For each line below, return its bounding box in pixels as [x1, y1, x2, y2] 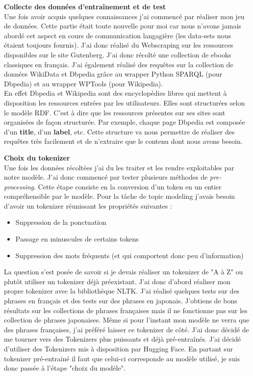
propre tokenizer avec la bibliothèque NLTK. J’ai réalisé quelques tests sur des [4, 286, 240, 296]
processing [4, 181, 34, 191]
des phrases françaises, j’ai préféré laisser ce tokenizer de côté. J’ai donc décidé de [4, 324, 249, 334]
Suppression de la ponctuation [15, 217, 106, 227]
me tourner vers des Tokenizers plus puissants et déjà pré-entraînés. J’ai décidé [4, 334, 241, 344]
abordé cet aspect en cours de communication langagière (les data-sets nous [4, 30, 231, 40]
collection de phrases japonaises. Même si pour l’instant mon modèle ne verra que [4, 315, 250, 325]
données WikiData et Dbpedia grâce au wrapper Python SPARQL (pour [4, 69, 223, 79]
